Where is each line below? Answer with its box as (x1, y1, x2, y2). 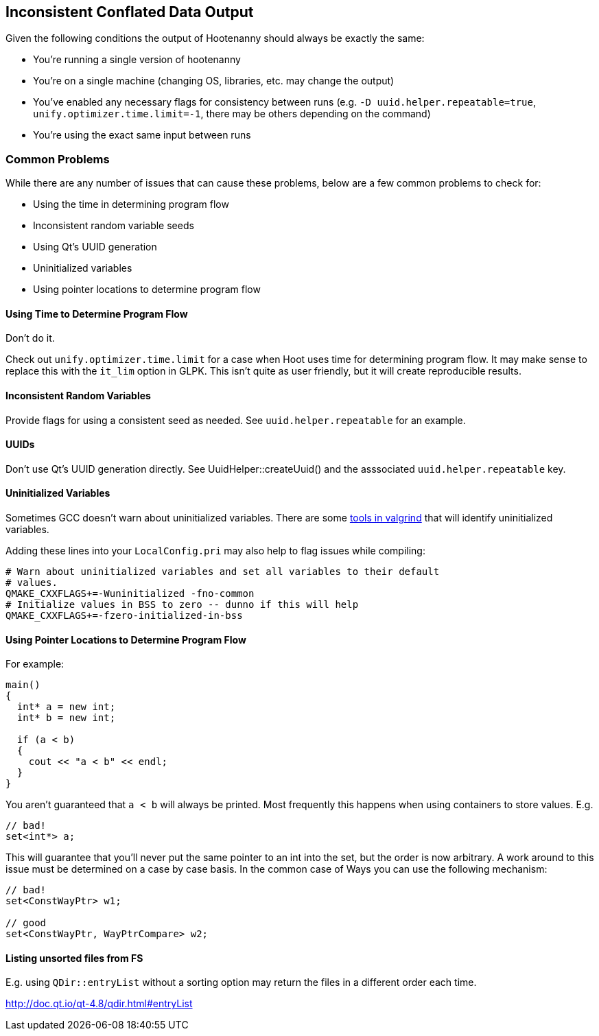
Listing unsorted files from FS (5, 952, 143, 964)
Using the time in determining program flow (33, 198, 229, 211)
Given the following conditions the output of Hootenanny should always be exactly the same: (5, 32, 425, 45)
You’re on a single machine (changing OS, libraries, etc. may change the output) (33, 75, 395, 87)
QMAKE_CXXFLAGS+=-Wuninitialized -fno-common (5, 588, 255, 600)
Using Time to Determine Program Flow (5, 307, 188, 320)
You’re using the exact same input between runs (33, 129, 251, 141)
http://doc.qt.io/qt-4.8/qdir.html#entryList (5, 998, 193, 1010)
